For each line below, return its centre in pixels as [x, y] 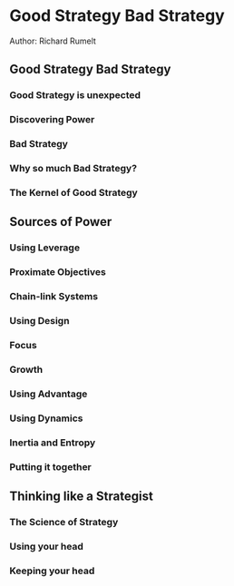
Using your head [47, 546]
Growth [26, 369]
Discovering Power [52, 120]
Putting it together [51, 466]
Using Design [39, 321]
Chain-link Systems [54, 297]
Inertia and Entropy [53, 443]
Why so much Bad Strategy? [73, 169]
